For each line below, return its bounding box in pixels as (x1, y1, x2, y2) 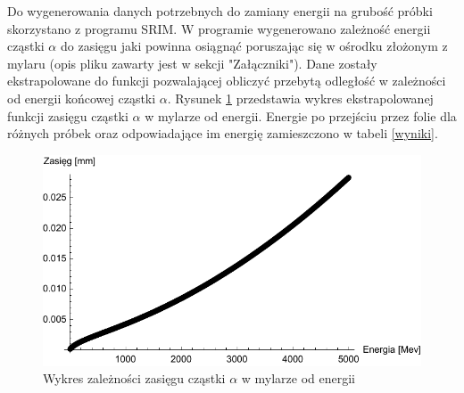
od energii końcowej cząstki (7, 88, 156, 107)
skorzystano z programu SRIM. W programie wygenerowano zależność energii (7, 19, 431, 37)
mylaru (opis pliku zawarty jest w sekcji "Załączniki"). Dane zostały (7, 53, 377, 72)
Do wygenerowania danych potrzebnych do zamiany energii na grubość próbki (7, 2, 433, 20)
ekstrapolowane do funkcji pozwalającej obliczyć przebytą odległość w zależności (7, 71, 446, 90)
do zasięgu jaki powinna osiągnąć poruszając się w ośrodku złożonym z (60, 37, 448, 55)
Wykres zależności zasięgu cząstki (43, 369, 226, 388)
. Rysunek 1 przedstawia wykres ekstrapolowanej (167, 88, 434, 107)
